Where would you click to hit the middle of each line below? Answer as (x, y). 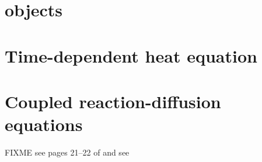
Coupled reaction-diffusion (113, 101)
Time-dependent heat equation (131, 55)
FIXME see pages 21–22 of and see (67, 152)
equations (44, 124)
